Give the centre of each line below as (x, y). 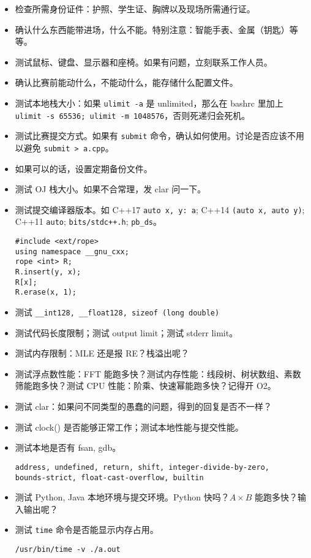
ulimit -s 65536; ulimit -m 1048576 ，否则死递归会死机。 (133, 115)
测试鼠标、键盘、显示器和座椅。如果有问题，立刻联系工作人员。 (144, 62)
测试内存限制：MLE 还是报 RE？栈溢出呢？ (102, 353)
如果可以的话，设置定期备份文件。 (84, 168)
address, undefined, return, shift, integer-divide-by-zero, (142, 467)
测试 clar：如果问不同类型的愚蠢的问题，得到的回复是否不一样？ (144, 406)
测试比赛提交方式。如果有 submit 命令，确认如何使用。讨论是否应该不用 (160, 136)
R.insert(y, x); (48, 272)
